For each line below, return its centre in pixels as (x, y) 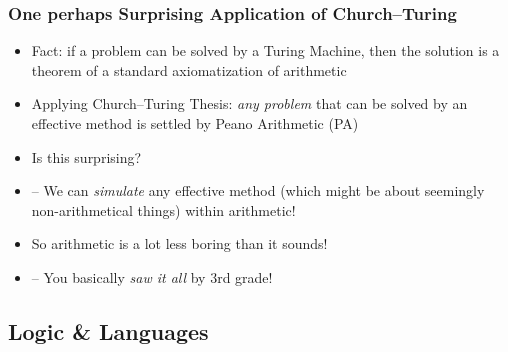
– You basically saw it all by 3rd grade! (152, 276)
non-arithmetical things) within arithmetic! (163, 209)
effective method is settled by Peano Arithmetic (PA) (195, 123)
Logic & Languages (108, 330)
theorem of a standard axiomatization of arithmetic (189, 69)
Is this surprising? (86, 156)
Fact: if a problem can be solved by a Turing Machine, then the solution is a (265, 50)
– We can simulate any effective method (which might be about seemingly (258, 190)
